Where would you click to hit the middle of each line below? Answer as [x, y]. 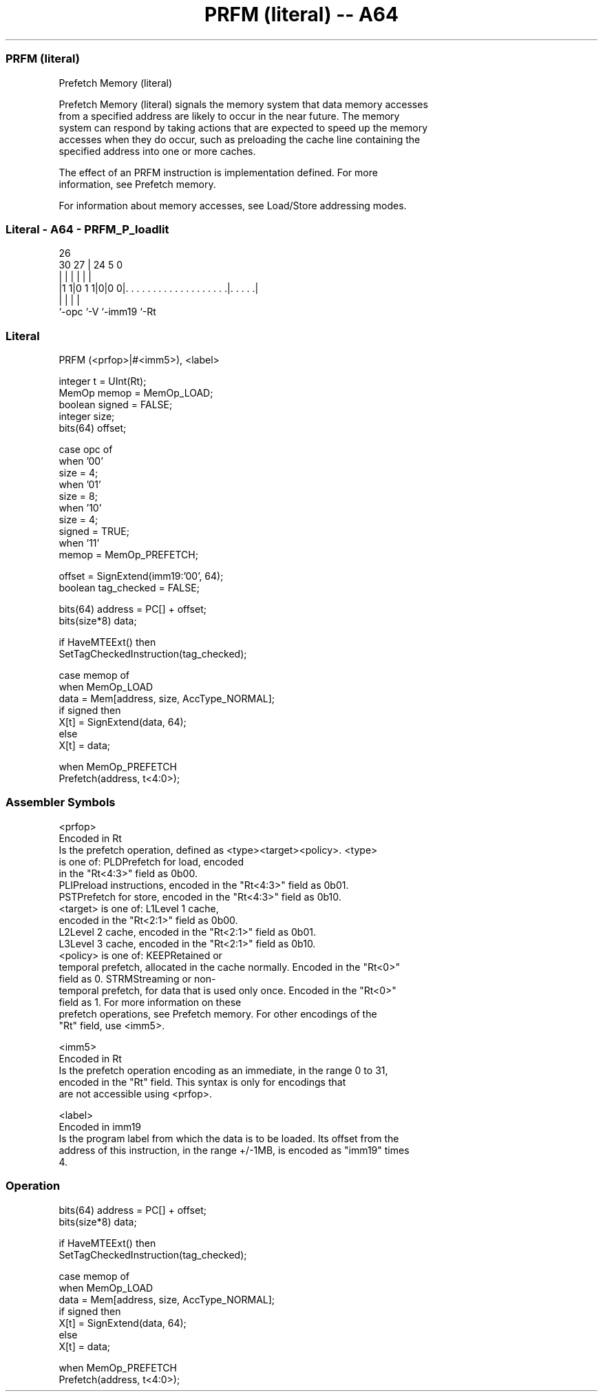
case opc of [86, 449]
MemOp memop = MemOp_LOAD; [136, 393]
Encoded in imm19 [100, 1126]
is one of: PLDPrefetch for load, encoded [151, 861]
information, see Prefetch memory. [137, 184]
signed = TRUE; [94, 531]
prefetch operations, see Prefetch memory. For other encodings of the [218, 1013]
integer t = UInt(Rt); [103, 381]
